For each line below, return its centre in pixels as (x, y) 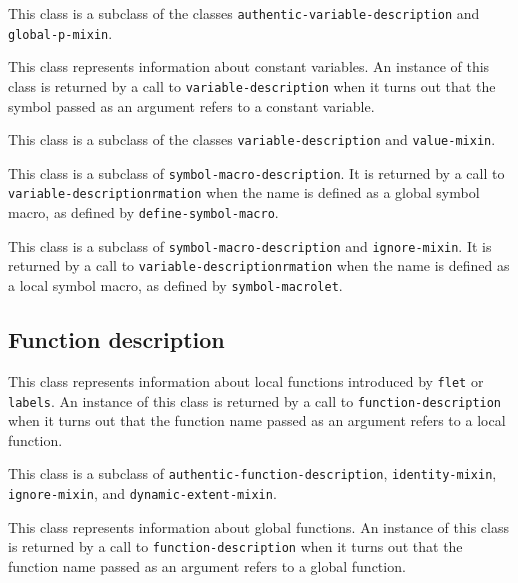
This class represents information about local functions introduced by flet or (246, 380)
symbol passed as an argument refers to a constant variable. (191, 105)
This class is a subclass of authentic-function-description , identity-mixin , (252, 473)
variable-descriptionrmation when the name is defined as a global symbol (244, 192)
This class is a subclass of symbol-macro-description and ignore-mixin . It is (250, 245)
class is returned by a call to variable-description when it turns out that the (252, 85)
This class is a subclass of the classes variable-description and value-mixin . (252, 139)
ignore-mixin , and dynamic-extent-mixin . (142, 493)
